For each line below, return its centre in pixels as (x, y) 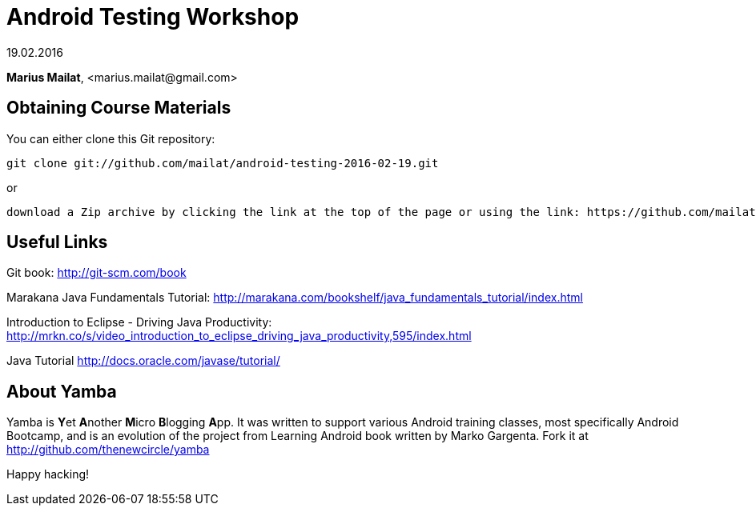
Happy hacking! (48, 474)
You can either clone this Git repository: (111, 138)
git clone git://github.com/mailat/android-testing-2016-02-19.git (223, 163)
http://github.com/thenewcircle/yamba (108, 450)
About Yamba (62, 391)
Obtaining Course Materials (119, 108)
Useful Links (57, 242)
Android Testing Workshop (153, 17)
